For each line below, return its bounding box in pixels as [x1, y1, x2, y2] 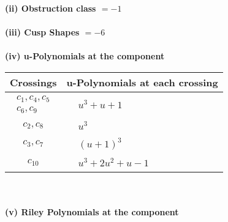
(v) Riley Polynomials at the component [5, 205, 179, 218]
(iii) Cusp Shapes [5, 26, 80, 39]
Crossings [10, 75, 57, 89]
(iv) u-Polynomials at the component [5, 50, 165, 62]
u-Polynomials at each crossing [66, 75, 218, 89]
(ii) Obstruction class [5, 2, 96, 14]
